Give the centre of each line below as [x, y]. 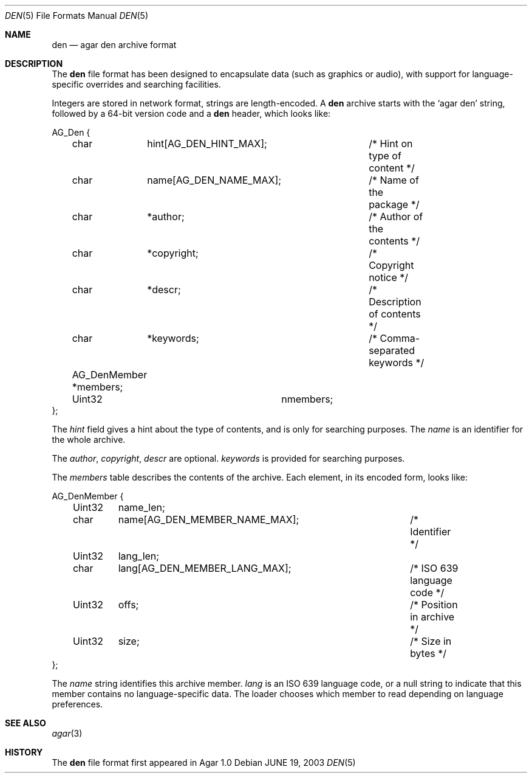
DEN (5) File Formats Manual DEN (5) [77, 16]
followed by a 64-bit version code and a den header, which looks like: [191, 113]
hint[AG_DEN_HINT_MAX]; [207, 144]
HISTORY [24, 752]
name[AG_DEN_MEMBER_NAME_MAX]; [209, 519]
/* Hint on [391, 144]
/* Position [434, 605]
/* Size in [431, 641]
